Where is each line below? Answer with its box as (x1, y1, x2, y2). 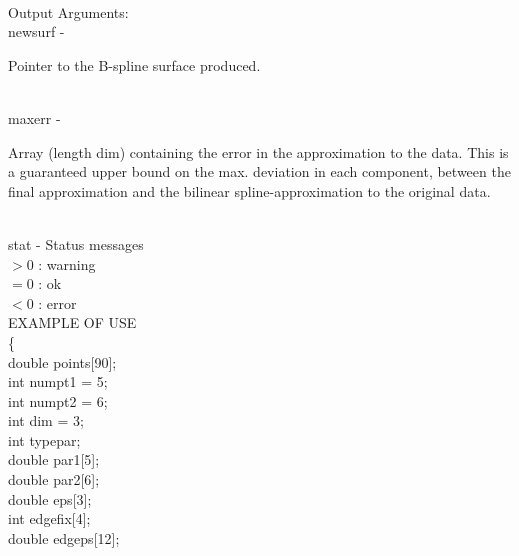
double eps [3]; (8, 488, 92, 509)
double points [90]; (8, 351, 117, 372)
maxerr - (8, 107, 61, 128)
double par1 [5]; (8, 449, 100, 470)
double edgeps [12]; (8, 527, 120, 548)
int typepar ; (8, 429, 81, 450)
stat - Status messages (8, 233, 144, 254)
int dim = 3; (8, 410, 84, 431)
